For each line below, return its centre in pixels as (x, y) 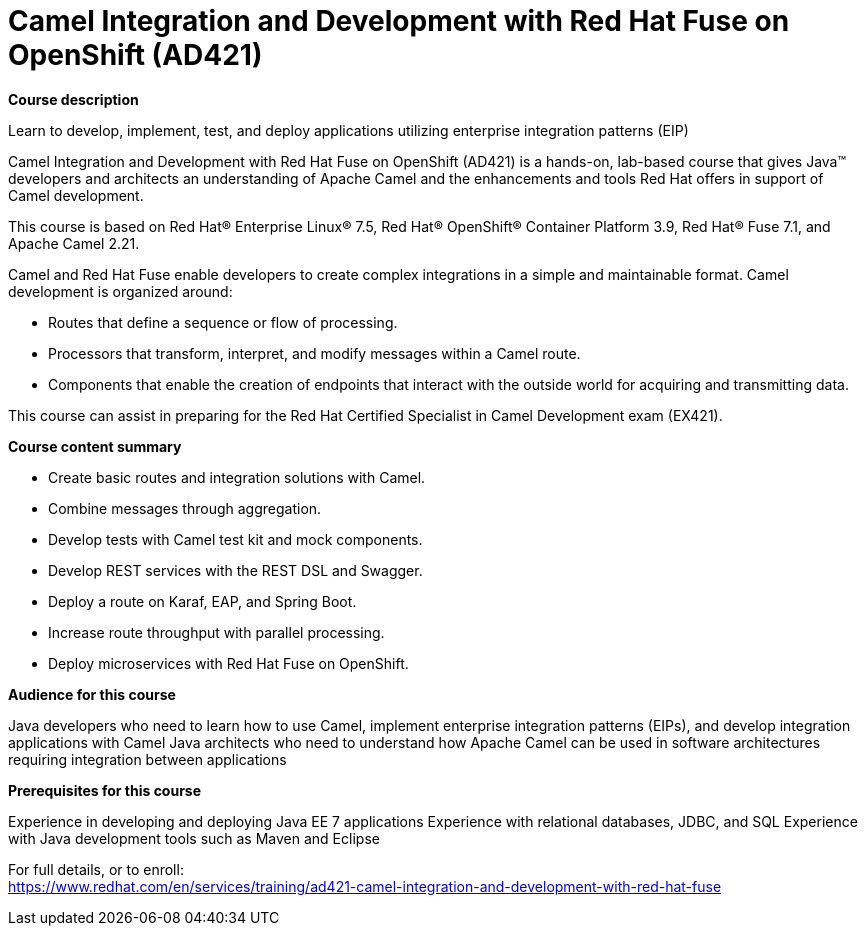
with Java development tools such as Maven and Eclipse (194, 838)
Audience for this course (92, 694)
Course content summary (95, 446)
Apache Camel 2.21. (74, 243)
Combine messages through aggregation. (185, 508)
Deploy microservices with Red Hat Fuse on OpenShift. (228, 663)
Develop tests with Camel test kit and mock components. (235, 539)
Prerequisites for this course (105, 790)
